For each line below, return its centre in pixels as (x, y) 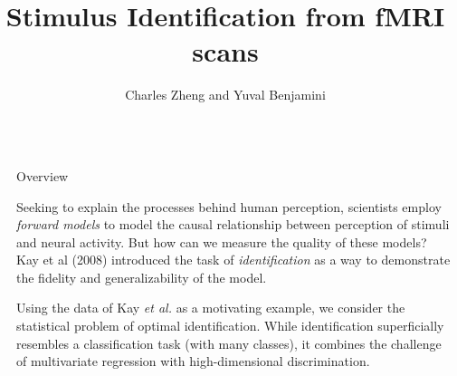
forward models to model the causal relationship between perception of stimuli (233, 224)
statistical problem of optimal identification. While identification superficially (230, 326)
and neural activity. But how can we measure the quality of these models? (222, 241)
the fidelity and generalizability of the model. (142, 277)
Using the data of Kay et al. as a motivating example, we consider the (211, 308)
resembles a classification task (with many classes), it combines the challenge (229, 343)
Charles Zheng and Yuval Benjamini (225, 95)
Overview (43, 175)
